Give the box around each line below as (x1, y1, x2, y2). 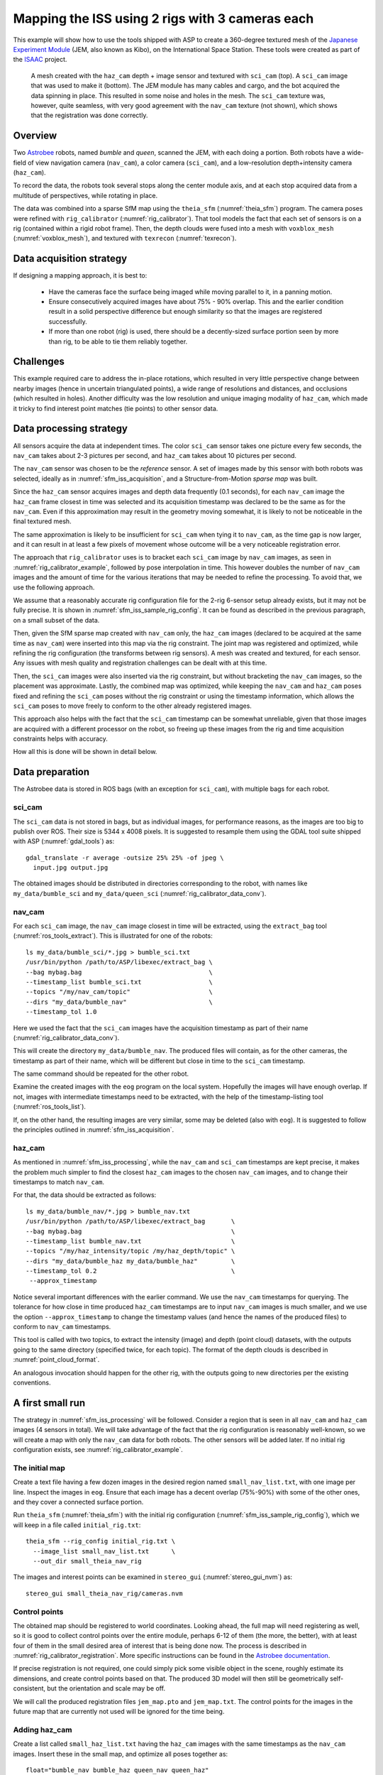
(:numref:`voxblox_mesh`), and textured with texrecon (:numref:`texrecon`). (13, 234, 237, 243)
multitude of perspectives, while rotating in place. (13, 191, 158, 200)
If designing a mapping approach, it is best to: (13, 271, 148, 280)
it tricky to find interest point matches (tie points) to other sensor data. (13, 404, 218, 413)
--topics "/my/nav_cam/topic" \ (26, 988, 213, 996)
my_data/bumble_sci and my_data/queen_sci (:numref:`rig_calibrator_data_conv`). (13, 889, 267, 897)
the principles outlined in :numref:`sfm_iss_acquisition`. (13, 1125, 174, 1134)
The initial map (13, 1463, 65, 1473)
